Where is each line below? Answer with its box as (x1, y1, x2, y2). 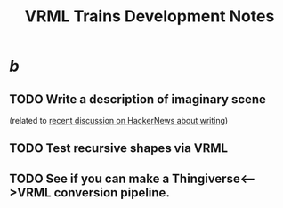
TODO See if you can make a (9, 171, 170, 186)
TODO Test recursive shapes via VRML (9, 140, 229, 156)
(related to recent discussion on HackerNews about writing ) (9, 116, 229, 125)
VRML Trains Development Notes (24, 6, 275, 27)
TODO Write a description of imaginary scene (9, 92, 267, 107)
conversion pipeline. (53, 185, 171, 200)
